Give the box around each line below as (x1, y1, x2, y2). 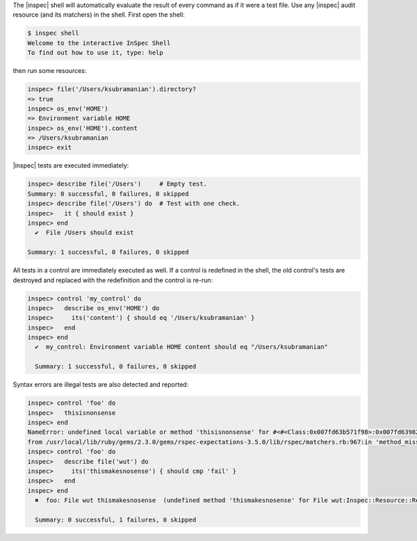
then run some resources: (13, 67, 87, 75)
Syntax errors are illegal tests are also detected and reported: (13, 380, 189, 389)
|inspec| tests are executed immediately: (13, 161, 129, 170)
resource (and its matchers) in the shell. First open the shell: (13, 10, 185, 19)
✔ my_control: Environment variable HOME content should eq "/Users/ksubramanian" (35, 343, 328, 351)
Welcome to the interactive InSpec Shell (27, 39, 171, 47)
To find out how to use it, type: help (27, 49, 163, 57)
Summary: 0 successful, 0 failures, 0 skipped (27, 190, 189, 197)
